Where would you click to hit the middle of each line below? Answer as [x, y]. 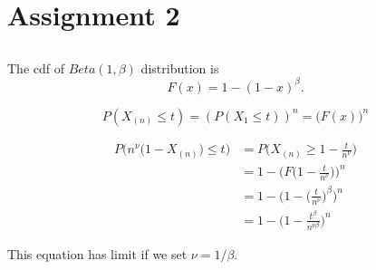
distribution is [180, 67]
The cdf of [36, 67]
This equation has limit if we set [97, 253]
